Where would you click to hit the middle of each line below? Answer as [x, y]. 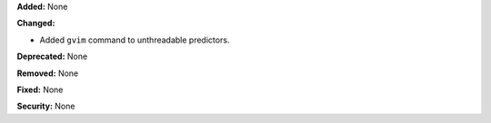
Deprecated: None [52, 57]
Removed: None [48, 73]
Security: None [46, 106]
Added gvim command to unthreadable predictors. [135, 40]
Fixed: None [40, 90]
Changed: [36, 24]
